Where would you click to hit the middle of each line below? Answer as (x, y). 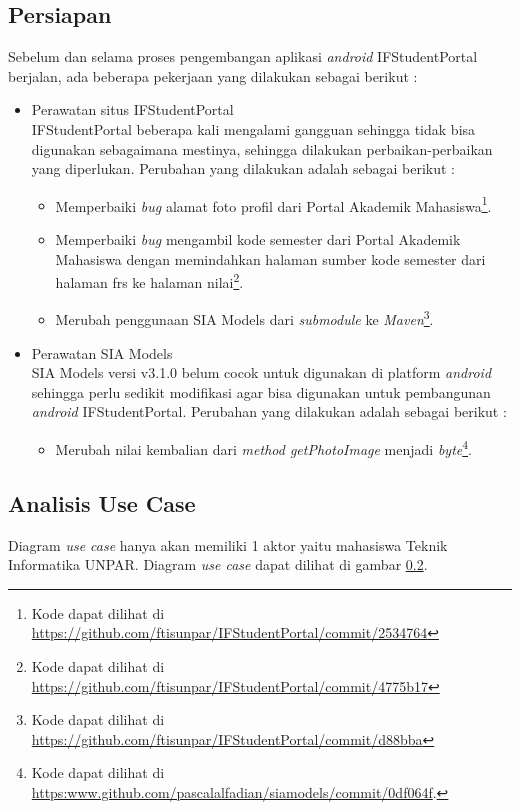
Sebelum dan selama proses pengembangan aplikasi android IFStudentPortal (243, 56)
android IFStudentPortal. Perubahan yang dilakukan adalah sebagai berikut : (269, 411)
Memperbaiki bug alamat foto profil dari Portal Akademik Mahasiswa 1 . (273, 204)
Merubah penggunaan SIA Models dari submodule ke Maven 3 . (244, 318)
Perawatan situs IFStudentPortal (132, 109)
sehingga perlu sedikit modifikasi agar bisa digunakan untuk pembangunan (261, 391)
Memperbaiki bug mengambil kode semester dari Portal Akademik (258, 239)
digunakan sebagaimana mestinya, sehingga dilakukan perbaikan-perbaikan (262, 148)
